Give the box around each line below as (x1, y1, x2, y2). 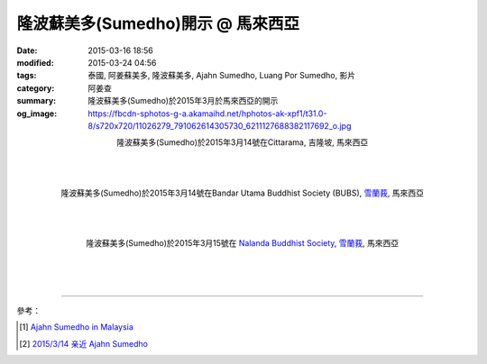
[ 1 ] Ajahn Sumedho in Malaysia (19, 322, 134, 332)
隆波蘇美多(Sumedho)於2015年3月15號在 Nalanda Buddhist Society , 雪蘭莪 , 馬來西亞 (86, 238, 400, 249)
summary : (16, 96, 57, 106)
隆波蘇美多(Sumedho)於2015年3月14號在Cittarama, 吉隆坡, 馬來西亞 (116, 137, 369, 148)
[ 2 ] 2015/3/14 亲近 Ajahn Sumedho (19, 338, 149, 349)
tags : (16, 70, 37, 81)
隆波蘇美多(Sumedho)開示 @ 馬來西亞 (16, 14, 300, 33)
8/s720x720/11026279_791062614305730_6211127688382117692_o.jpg (87, 120, 352, 131)
